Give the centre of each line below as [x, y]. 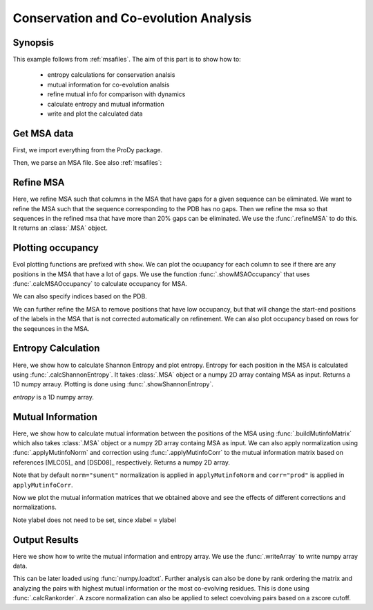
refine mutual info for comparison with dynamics [116, 94]
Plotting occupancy [56, 248]
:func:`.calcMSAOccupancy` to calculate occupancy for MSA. [100, 284]
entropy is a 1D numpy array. [54, 397]
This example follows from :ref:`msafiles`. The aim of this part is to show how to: [127, 60]
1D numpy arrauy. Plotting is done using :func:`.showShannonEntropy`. [113, 384]
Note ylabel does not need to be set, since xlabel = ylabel [94, 520]
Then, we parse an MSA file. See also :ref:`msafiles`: [87, 163]
